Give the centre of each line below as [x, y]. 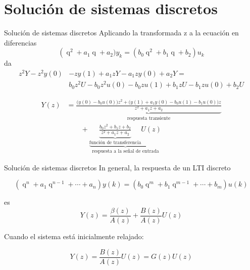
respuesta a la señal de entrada [126, 151]
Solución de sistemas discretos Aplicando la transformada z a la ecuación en [121, 33]
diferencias [20, 42]
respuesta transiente [149, 118]
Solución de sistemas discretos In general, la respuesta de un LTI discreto [117, 167]
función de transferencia [115, 142]
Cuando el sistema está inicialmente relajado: [74, 236]
